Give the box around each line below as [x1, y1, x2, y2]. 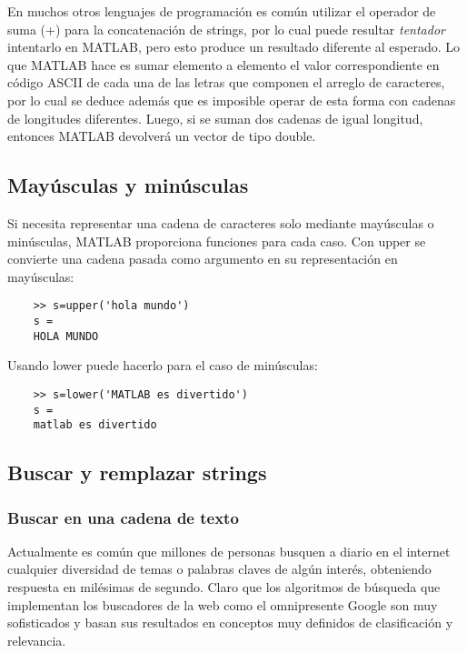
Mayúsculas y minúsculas [7, 171, 249, 199]
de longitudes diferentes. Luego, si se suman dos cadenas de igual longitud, [7, 108, 423, 127]
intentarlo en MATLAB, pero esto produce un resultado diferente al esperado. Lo [7, 37, 461, 56]
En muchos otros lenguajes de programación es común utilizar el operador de [7, 2, 436, 20]
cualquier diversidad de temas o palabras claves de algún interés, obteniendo [7, 559, 432, 578]
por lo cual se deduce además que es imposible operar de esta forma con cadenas [7, 90, 456, 109]
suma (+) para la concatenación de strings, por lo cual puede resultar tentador [7, 19, 445, 38]
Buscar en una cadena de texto [7, 506, 239, 528]
